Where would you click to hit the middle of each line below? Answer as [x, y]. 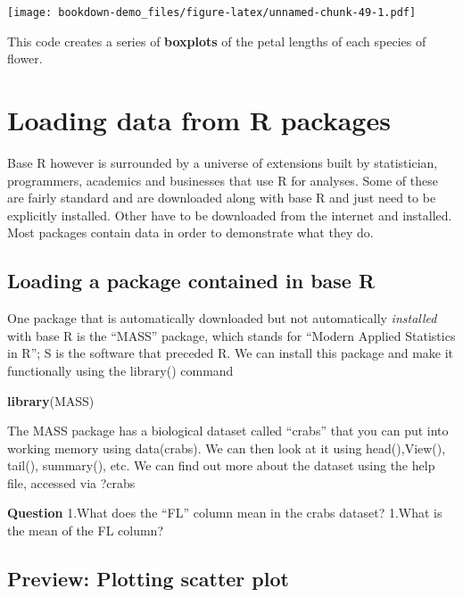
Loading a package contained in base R [191, 281]
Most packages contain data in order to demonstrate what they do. [190, 232]
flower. [25, 58]
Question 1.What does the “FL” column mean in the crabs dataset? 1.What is [225, 513]
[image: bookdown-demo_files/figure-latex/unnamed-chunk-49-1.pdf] [212, 12]
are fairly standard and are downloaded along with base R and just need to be [222, 198]
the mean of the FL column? [85, 531]
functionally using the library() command [120, 370]
